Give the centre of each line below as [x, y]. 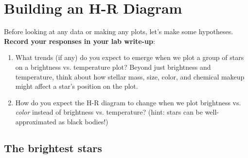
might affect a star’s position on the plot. [77, 86]
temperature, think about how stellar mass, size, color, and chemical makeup [130, 76]
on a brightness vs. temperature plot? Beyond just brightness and [113, 67]
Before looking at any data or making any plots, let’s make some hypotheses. [119, 31]
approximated [36, 121]
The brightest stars [53, 148]
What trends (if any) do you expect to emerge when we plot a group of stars [130, 57]
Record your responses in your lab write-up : [80, 41]
